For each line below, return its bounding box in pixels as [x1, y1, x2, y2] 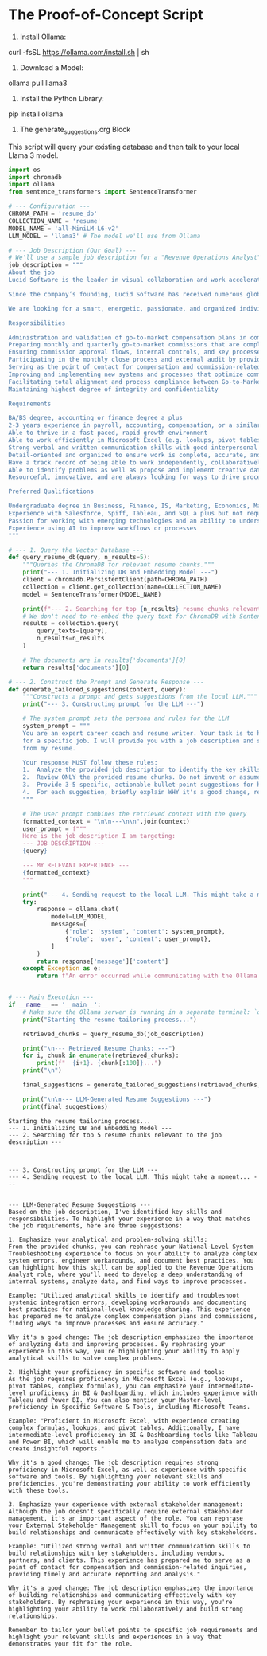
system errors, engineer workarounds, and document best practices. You [8, 1256, 254, 1264]
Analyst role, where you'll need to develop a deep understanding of [8, 1270, 244, 1278]
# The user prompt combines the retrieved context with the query [22, 810, 247, 818]
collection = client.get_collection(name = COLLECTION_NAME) [22, 583, 222, 591]
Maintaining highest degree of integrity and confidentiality [8, 385, 219, 393]
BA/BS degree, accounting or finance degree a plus [8, 414, 183, 422]
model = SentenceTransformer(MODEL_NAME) [22, 590, 161, 598]
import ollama [8, 181, 56, 189]
